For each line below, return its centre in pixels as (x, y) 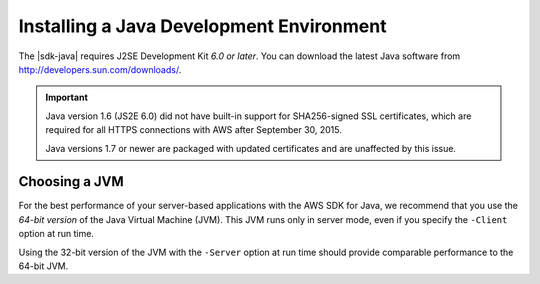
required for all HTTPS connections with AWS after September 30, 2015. (193, 130)
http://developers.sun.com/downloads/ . (100, 69)
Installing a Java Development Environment (202, 26)
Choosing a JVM (71, 181)
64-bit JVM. (43, 266)
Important (67, 97)
